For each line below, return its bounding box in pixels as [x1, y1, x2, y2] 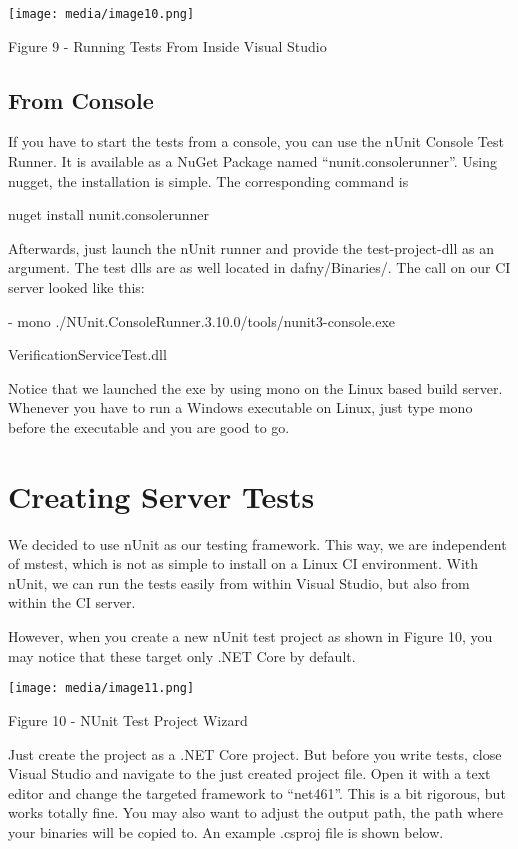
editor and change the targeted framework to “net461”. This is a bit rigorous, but [8, 782, 506, 803]
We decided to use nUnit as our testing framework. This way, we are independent [8, 533, 507, 554]
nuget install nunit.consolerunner [8, 204, 209, 225]
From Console [8, 84, 154, 115]
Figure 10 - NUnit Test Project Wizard [8, 709, 248, 730]
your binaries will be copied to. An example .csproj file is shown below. [8, 821, 444, 842]
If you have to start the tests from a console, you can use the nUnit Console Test [8, 131, 504, 152]
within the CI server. [8, 592, 136, 613]
